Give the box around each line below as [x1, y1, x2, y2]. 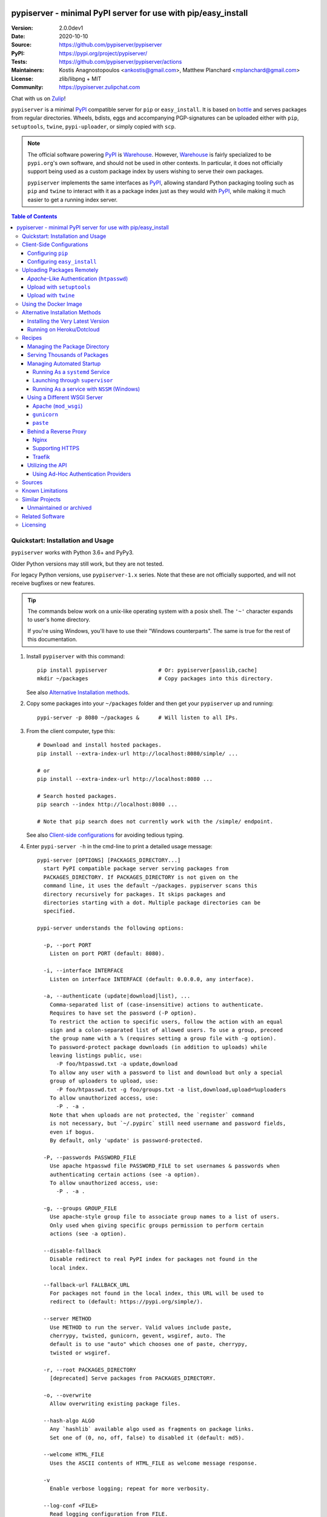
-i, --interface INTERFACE [43, 967, 124, 974]
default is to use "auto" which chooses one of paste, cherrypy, [49, 1341, 248, 1348]
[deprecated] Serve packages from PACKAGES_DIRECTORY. [49, 1374, 216, 1382]
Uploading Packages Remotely [22, 266, 99, 274]
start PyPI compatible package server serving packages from [43, 865, 229, 872]
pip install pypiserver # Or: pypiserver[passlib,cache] [37, 667, 257, 674]
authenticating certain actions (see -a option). [49, 1171, 200, 1178]
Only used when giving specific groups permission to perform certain [49, 1221, 264, 1229]
